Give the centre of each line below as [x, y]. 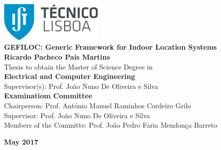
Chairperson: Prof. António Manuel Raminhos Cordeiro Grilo [98, 105]
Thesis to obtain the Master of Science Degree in [78, 66]
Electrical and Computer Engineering [70, 76]
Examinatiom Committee [48, 96]
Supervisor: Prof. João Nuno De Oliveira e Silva [77, 115]
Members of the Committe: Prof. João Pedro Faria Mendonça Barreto [111, 125]
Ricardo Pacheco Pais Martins [57, 57]
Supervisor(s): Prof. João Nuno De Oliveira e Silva [81, 86]
